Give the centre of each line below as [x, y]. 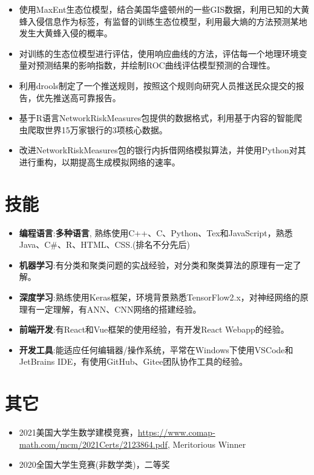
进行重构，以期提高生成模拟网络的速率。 [100, 161]
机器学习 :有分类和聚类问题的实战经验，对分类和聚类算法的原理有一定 [156, 264]
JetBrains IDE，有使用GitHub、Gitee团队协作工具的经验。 [133, 361]
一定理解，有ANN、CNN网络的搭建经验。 [119, 309]
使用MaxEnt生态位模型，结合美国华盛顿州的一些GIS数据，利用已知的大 [160, 9]
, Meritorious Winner [207, 444]
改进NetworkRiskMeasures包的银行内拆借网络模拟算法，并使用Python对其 [162, 150]
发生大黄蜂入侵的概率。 [66, 33]
